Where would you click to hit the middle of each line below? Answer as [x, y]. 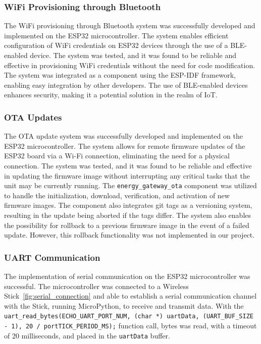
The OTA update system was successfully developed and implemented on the [123, 136]
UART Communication [52, 257]
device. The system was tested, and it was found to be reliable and [133, 55]
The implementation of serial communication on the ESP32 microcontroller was [127, 276]
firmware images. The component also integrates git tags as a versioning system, [128, 205]
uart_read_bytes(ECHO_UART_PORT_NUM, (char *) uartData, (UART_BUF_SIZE [129, 317]
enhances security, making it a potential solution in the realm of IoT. [111, 95]
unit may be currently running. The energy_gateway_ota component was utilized [130, 185]
